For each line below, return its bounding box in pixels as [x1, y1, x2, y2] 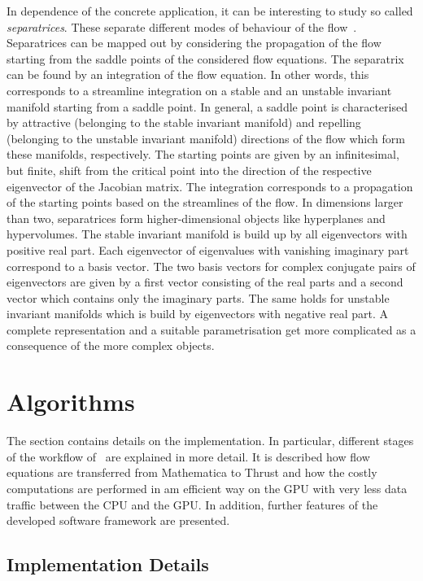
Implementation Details [7, 552, 209, 577]
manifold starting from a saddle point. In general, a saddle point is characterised [7, 98, 408, 115]
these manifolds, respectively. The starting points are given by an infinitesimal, [7, 146, 399, 163]
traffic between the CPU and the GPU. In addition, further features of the [7, 496, 378, 513]
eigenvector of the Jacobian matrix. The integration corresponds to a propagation [7, 177, 413, 194]
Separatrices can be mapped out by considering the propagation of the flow [7, 34, 382, 51]
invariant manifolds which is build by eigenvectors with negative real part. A [7, 305, 389, 322]
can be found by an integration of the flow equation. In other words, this [7, 66, 369, 83]
